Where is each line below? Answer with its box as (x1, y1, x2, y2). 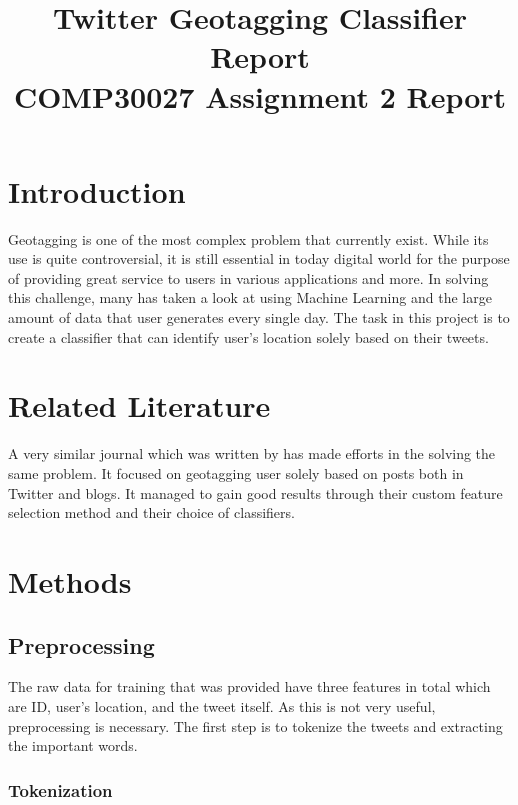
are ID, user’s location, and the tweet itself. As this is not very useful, (8, 695, 436, 716)
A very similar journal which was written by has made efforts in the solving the (8, 443, 496, 464)
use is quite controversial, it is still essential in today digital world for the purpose (8, 248, 510, 269)
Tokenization (8, 777, 113, 802)
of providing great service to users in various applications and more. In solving (8, 267, 489, 288)
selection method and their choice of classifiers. (8, 502, 295, 523)
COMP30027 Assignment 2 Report (13, 75, 507, 116)
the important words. (8, 735, 138, 756)
